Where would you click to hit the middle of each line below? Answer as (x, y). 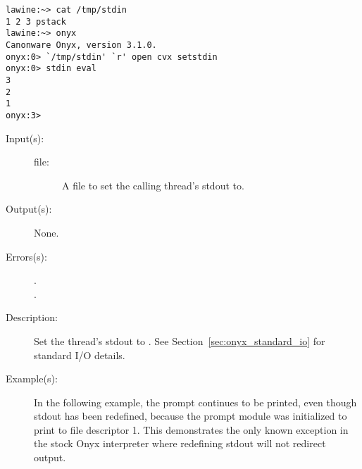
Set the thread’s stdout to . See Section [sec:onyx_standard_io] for (180, 340)
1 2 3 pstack (36, 21)
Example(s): (32, 379)
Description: (32, 317)
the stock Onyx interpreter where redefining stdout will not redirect (180, 443)
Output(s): (29, 209)
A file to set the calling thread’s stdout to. (153, 185)
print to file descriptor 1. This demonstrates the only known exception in (191, 429)
